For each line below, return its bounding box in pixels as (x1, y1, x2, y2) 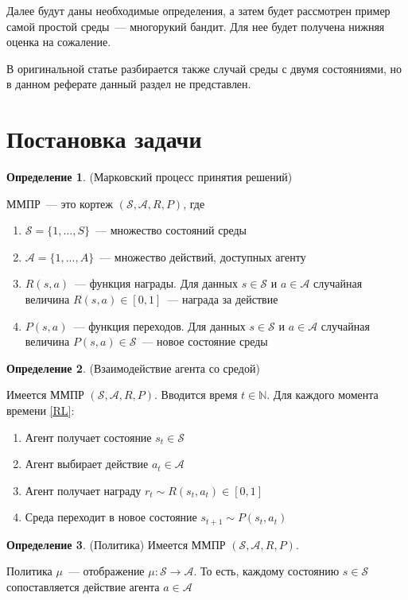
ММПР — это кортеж (6, 195, 113, 211)
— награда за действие (167, 291, 278, 308)
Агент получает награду (25, 482, 142, 498)
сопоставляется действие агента (6, 579, 160, 595)
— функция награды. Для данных (75, 275, 238, 292)
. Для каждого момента (266, 386, 379, 403)
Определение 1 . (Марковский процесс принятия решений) (6, 168, 293, 185)
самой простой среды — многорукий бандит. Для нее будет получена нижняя (6, 17, 385, 34)
